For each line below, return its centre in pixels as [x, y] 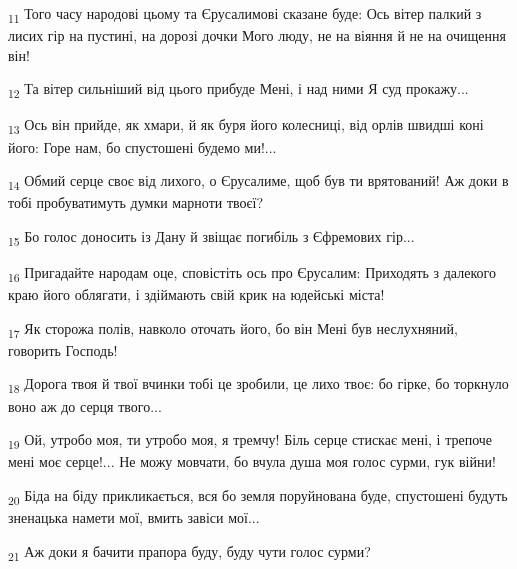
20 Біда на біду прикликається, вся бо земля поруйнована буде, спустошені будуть [258, 496]
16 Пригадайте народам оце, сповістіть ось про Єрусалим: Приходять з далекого [252, 273]
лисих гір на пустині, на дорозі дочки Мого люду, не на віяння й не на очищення [257, 35]
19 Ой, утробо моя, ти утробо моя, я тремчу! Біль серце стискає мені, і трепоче [250, 440]
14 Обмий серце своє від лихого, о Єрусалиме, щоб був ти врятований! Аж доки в [258, 181]
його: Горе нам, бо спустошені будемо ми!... [142, 146]
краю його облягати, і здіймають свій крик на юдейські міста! [196, 294]
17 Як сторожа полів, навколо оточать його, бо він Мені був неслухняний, [233, 329]
